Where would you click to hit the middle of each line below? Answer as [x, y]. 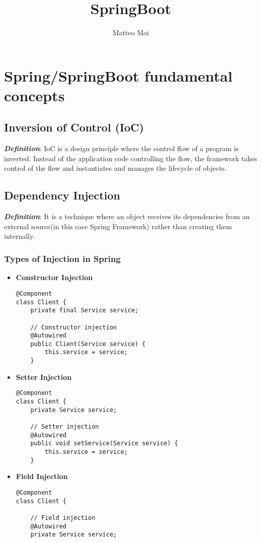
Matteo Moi [131, 32]
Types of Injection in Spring [62, 258]
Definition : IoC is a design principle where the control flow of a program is [121, 148]
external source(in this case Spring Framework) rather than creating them [118, 226]
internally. [20, 236]
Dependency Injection [62, 195]
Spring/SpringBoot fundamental [118, 75]
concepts [34, 95]
